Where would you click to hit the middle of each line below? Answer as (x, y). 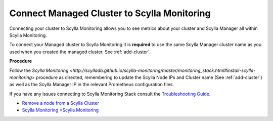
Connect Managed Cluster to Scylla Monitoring (110, 13)
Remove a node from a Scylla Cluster (61, 103)
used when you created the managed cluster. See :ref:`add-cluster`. (80, 52)
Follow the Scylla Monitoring (39, 70)
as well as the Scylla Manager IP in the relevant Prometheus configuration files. (92, 85)
